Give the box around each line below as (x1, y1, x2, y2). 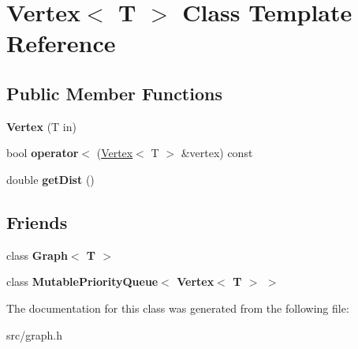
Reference (6, 27, 116, 59)
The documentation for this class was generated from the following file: (6, 299, 349, 316)
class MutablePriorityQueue (6, 273, 158, 290)
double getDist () (6, 171, 95, 187)
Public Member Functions (6, 81, 222, 105)
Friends (6, 209, 68, 234)
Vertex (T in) (6, 118, 76, 134)
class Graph (6, 246, 68, 263)
